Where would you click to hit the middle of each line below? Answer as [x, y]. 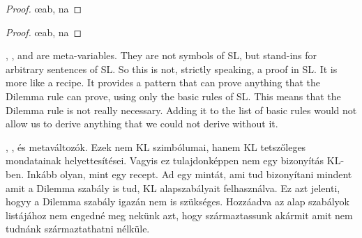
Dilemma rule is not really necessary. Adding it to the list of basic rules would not [181, 110]
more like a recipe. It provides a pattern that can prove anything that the [163, 82]
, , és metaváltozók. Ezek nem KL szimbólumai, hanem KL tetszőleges [156, 146]
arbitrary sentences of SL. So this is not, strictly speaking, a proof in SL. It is [172, 69]
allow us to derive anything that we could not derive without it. [142, 124]
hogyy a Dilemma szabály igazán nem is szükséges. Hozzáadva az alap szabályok [178, 201]
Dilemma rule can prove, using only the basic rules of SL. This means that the [173, 96]
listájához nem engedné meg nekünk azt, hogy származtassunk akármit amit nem [179, 215]
